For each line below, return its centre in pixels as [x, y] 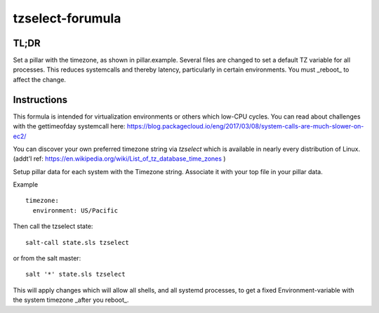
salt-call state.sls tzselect [78, 242]
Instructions [40, 99]
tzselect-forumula [67, 18]
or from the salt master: [47, 258]
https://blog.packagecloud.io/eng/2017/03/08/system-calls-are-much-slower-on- [245, 126]
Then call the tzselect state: [53, 226]
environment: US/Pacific [75, 210]
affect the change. [40, 79]
